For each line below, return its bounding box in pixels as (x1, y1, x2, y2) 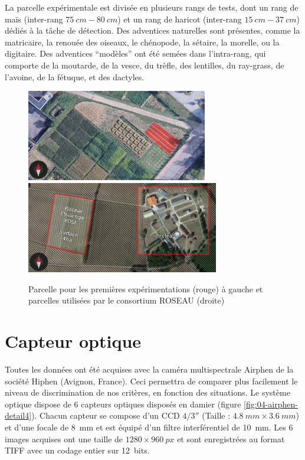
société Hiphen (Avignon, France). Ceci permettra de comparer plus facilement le (5, 374, 298, 387)
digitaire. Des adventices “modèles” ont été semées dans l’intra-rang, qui (5, 47, 266, 60)
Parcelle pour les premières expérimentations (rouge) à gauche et (28, 282, 263, 295)
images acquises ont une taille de (5, 432, 123, 445)
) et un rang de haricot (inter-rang (117, 12, 242, 25)
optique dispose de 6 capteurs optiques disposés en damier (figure (5, 397, 241, 410)
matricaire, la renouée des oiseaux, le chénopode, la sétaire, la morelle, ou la (5, 35, 280, 48)
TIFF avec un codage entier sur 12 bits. (5, 444, 150, 456)
